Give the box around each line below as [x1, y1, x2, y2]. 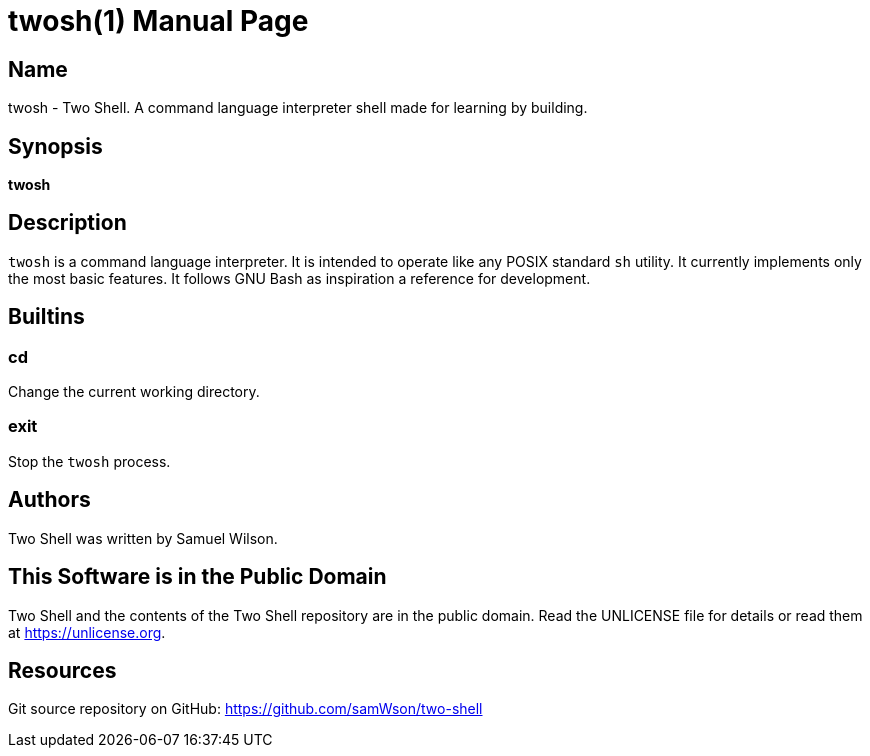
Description [8, 210, 127, 236]
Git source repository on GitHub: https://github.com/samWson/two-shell [8, 700, 483, 718]
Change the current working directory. [8, 383, 260, 401]
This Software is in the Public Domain [8, 564, 387, 590]
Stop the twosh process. [8, 452, 171, 470]
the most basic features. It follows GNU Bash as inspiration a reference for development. [8, 269, 591, 287]
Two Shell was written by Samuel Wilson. [8, 529, 278, 547]
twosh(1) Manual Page [8, 4, 309, 38]
